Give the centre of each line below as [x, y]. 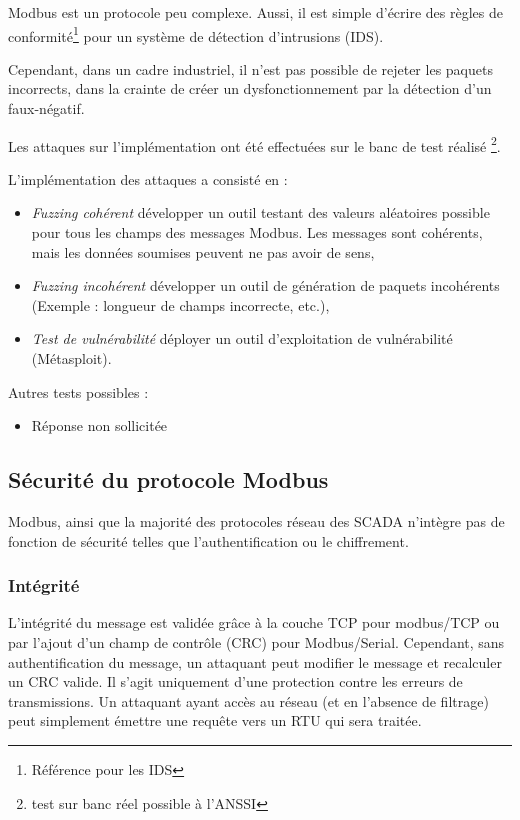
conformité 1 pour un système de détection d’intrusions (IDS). [196, 34]
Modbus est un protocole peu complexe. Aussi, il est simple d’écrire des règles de [255, 12]
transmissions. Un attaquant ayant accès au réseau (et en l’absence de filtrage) [248, 700]
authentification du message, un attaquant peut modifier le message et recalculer [255, 661]
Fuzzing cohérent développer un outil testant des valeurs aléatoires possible [260, 212]
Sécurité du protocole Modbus [168, 479]
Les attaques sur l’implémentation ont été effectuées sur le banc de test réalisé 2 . [254, 144]
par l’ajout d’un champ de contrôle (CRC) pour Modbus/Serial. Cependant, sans [256, 642]
